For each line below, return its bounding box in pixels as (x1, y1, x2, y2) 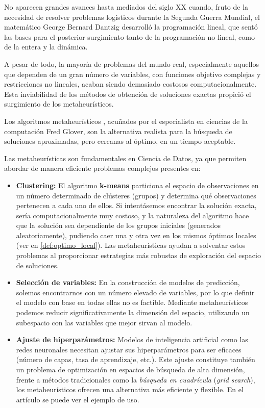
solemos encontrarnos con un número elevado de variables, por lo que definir (16, 287, 255, 297)
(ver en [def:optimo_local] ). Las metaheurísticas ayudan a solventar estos (16, 240, 246, 250)
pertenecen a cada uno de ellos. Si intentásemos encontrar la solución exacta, (16, 200, 257, 211)
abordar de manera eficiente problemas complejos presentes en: (4, 163, 201, 173)
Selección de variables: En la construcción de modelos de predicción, (16, 277, 240, 288)
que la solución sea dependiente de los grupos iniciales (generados (16, 220, 221, 231)
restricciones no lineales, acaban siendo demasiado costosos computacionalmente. (4, 79, 257, 89)
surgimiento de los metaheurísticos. (4, 98, 114, 109)
